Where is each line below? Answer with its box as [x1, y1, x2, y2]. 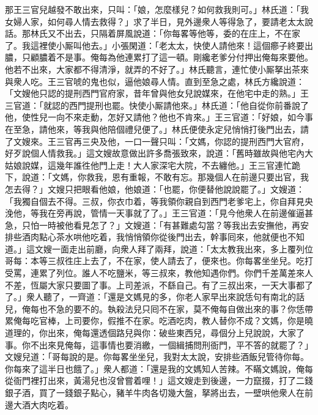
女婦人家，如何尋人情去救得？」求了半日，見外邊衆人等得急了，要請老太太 [5, 15, 305, 28]
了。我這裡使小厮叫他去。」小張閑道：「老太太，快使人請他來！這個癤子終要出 [5, 39, 313, 51]
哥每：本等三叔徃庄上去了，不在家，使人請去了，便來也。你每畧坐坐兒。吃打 [5, 254, 313, 267]
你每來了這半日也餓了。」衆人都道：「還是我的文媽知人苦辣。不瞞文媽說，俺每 [5, 362, 313, 375]
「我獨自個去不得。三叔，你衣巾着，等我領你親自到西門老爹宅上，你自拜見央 [5, 194, 313, 207]
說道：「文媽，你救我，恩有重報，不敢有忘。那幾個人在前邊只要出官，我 [21, 171, 309, 183]
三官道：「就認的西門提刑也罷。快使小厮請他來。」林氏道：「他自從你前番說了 [5, 98, 309, 111]
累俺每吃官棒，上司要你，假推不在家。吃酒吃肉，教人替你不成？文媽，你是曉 [5, 314, 313, 327]
